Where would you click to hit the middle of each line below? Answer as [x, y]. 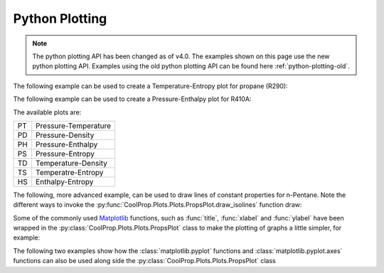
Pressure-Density [65, 135]
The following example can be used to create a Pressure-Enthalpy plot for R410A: [132, 99]
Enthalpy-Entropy [65, 181]
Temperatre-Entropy [70, 172]
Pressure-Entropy [65, 154]
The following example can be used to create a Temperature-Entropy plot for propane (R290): [150, 86]
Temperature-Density [72, 163]
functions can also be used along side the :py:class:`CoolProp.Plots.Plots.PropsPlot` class [145, 261]
